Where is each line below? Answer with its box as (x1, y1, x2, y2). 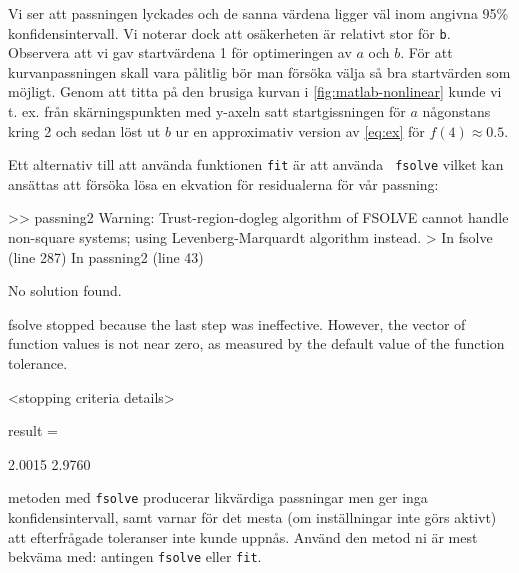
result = (8, 420, 58, 441)
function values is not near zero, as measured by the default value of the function (8, 333, 505, 354)
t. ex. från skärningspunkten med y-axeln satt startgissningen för (8, 101, 406, 122)
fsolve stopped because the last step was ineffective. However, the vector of (8, 313, 466, 334)
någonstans (422, 101, 491, 122)
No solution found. (8, 280, 122, 301)
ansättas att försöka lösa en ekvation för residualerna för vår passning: (8, 173, 439, 194)
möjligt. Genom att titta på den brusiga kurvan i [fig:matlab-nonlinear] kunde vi (8, 81, 502, 102)
